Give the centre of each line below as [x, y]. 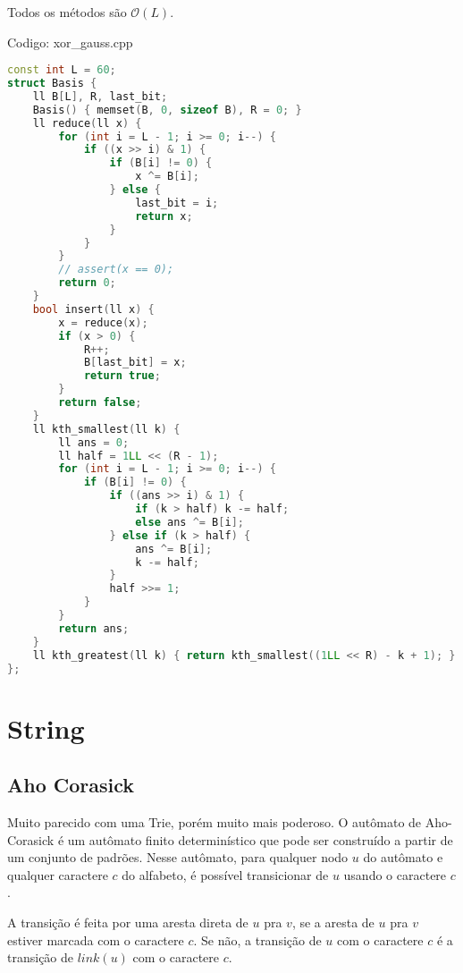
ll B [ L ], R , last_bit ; [100, 96]
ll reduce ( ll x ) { [87, 123]
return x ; [164, 216]
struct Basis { [52, 84]
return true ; [122, 376]
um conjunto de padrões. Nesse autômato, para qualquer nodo [178, 857]
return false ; [100, 403]
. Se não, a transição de [257, 939]
